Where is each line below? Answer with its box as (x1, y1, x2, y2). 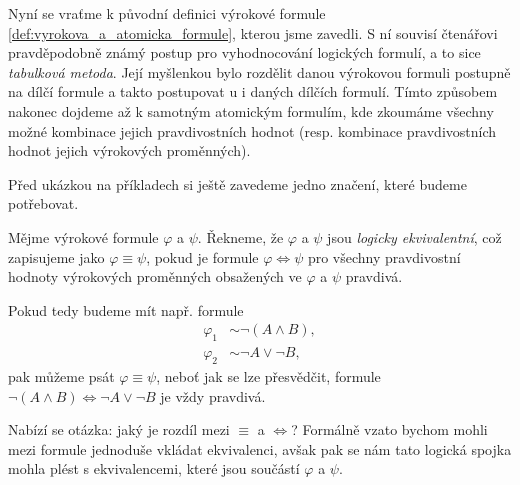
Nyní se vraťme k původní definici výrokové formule (8, 3, 326, 23)
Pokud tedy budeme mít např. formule (8, 299, 244, 320)
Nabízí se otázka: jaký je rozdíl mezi (8, 419, 230, 440)
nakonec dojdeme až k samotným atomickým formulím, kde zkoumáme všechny (8, 100, 494, 121)
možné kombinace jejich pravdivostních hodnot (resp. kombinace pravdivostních (8, 120, 497, 141)
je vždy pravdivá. (160, 385, 266, 406)
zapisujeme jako (8, 246, 105, 267)
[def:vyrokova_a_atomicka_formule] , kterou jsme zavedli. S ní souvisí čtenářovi (8, 22, 498, 43)
